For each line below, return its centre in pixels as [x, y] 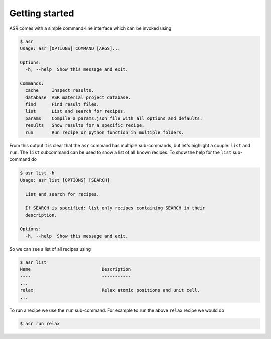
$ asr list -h [37, 173]
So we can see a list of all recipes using [50, 249]
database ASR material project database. [78, 97]
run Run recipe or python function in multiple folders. [105, 132]
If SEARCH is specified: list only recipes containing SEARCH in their [115, 208]
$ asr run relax [40, 324]
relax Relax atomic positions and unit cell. [110, 290]
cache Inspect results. [60, 91]
